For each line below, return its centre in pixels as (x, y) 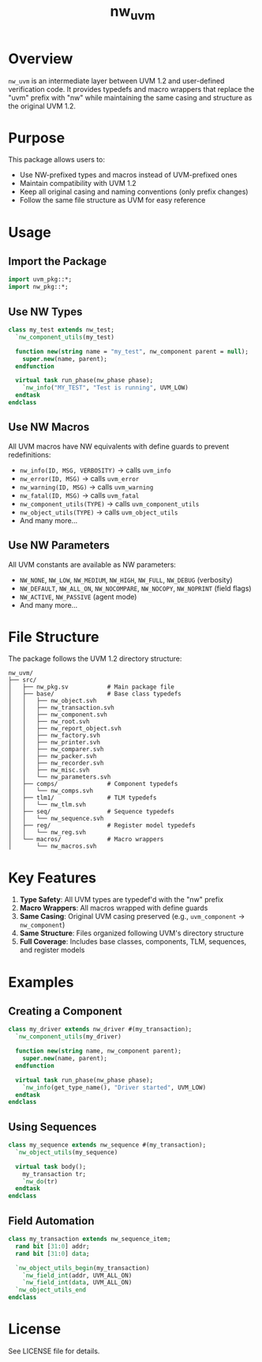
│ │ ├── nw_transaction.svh (61, 708)
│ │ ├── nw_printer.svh (54, 742)
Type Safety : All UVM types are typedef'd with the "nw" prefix (121, 900)
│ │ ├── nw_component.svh (58, 715)
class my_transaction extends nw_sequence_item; (90, 1239)
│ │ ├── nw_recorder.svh (56, 763)
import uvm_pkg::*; (40, 279)
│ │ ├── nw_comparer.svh (56, 749)
